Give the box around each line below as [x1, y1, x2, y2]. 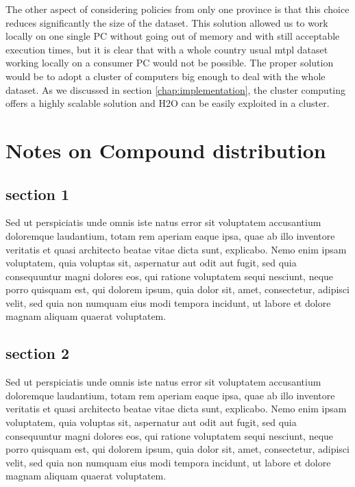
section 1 [5, 183, 70, 204]
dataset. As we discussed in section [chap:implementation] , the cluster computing [5, 82, 346, 97]
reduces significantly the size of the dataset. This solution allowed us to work [5, 15, 328, 29]
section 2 [5, 342, 70, 364]
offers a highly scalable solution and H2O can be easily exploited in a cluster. [5, 96, 330, 110]
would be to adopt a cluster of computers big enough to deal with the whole [5, 68, 326, 83]
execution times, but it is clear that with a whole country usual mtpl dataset [5, 42, 328, 56]
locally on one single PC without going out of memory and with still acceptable [5, 29, 340, 43]
